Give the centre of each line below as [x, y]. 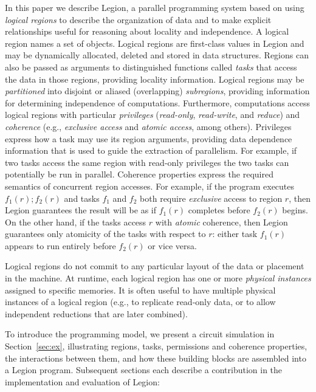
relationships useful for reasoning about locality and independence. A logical [147, 31]
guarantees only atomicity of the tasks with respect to [105, 234]
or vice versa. [172, 245]
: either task [235, 234]
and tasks [82, 198]
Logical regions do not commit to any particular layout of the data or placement [155, 266]
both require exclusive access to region [211, 198]
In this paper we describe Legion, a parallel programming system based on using [155, 7]
